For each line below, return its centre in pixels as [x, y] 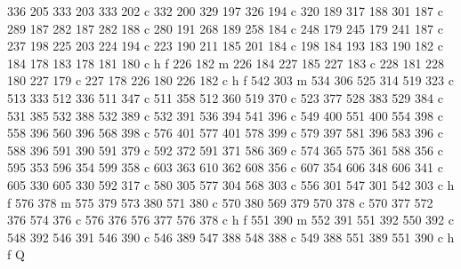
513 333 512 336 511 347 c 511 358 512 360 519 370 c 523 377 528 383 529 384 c [225, 97]
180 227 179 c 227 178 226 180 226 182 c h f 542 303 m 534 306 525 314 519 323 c [230, 80]
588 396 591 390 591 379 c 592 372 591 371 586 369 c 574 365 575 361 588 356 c [225, 150]
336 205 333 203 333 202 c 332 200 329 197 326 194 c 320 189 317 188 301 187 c [225, 11]
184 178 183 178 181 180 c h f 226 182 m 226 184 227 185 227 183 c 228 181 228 [226, 63]
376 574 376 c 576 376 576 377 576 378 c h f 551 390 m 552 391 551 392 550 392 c [230, 220]
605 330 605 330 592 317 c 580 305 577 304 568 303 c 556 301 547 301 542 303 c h [231, 184]
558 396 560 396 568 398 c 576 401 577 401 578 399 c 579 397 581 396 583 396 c [225, 133]
